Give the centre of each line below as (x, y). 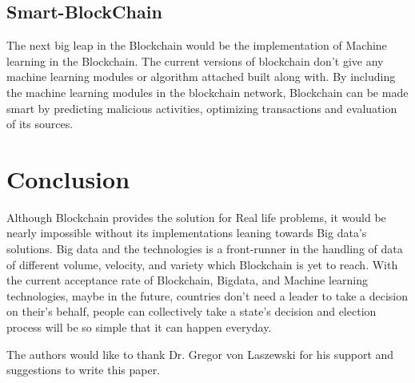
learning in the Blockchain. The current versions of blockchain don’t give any (195, 60)
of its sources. (40, 124)
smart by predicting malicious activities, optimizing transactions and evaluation (202, 108)
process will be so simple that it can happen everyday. (139, 327)
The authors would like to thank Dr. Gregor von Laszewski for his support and (200, 354)
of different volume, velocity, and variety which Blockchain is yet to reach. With (202, 264)
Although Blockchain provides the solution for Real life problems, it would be (196, 217)
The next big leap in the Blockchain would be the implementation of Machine (197, 45)
